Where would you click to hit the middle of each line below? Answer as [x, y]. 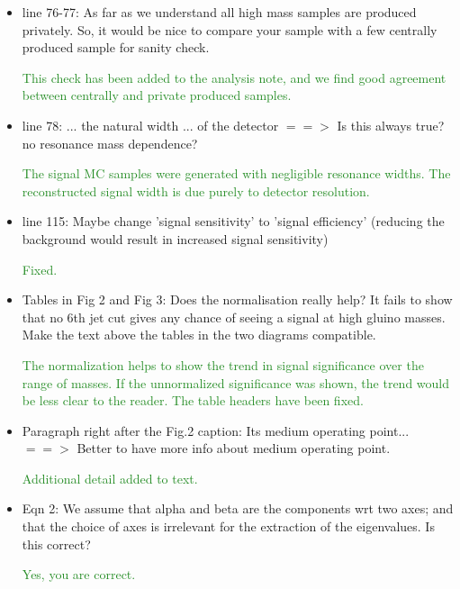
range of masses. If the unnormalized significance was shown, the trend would [236, 382]
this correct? [56, 544]
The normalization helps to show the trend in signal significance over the [223, 364]
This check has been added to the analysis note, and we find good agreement [234, 77]
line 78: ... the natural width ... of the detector [150, 125]
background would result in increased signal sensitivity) [175, 238]
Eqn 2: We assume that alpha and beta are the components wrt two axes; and [238, 508]
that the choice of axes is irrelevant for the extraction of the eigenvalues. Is [228, 526]
